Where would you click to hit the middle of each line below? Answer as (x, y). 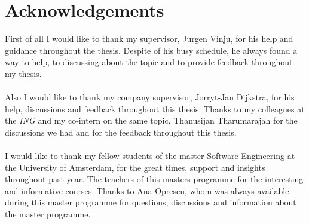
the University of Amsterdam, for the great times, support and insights (135, 167)
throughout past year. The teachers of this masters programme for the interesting (154, 179)
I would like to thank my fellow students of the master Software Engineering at (150, 156)
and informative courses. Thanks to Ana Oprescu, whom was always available (147, 190)
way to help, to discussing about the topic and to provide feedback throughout (149, 62)
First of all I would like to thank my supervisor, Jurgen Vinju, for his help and (149, 39)
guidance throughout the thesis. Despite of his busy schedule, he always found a (151, 50)
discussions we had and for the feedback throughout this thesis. (121, 132)
